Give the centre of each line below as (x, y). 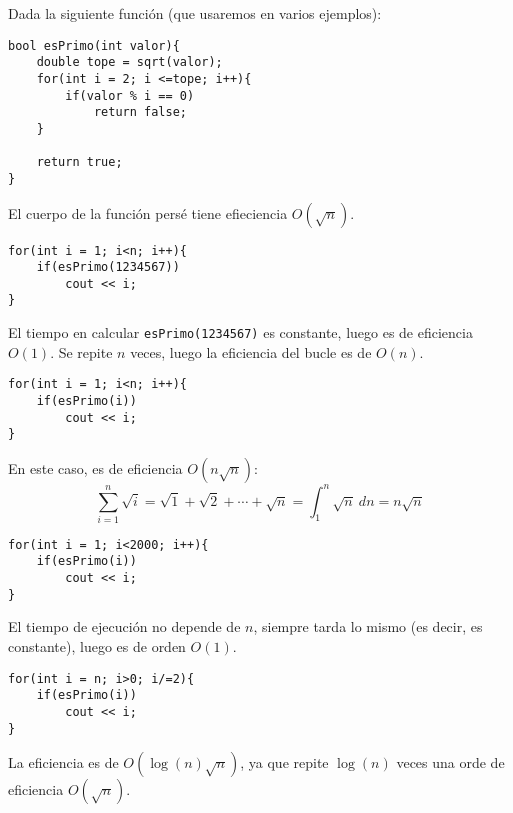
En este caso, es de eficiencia (95, 468)
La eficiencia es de (63, 762)
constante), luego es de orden (97, 646)
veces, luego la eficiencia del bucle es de (251, 351)
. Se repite (81, 351)
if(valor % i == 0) (130, 95)
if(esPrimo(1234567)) (108, 267)
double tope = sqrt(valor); (129, 62)
